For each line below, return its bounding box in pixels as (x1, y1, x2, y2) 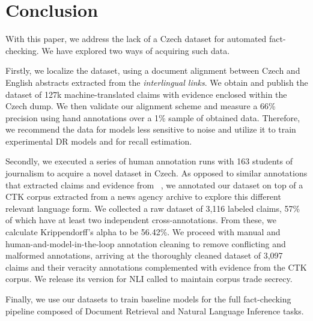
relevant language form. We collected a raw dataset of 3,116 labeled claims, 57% (5, 202, 300, 214)
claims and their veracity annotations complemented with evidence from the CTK (5, 260, 307, 273)
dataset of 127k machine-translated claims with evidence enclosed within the (5, 88, 287, 100)
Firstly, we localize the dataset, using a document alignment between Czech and (5, 64, 300, 77)
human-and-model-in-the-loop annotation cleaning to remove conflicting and (5, 237, 286, 250)
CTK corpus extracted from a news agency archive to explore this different (5, 190, 281, 203)
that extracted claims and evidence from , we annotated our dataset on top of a (5, 178, 303, 191)
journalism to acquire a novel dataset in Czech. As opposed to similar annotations (5, 167, 308, 179)
